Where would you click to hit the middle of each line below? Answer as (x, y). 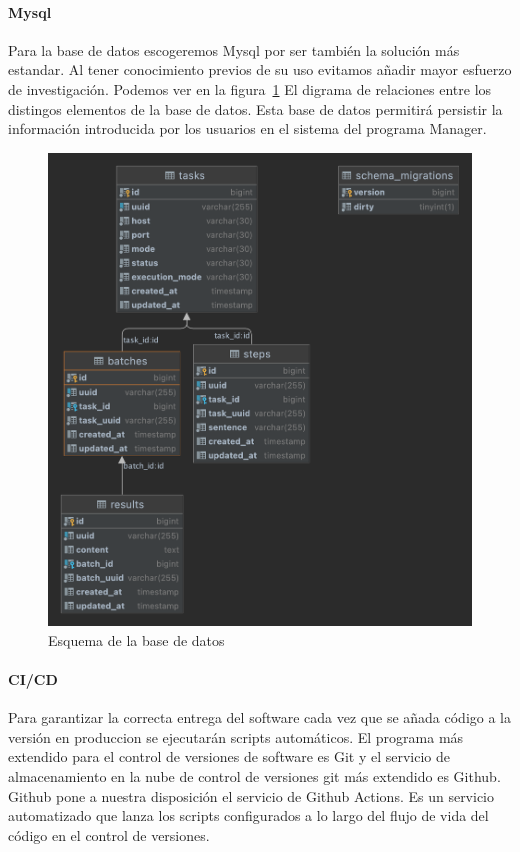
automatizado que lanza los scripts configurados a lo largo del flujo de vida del (248, 815)
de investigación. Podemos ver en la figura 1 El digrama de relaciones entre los (250, 88)
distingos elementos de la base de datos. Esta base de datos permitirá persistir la (255, 108)
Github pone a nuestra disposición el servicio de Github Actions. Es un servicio (251, 795)
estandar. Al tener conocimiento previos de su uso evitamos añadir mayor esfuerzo (260, 69)
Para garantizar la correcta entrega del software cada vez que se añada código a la (260, 717)
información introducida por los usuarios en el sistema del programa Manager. (247, 128)
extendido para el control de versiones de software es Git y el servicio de (229, 756)
